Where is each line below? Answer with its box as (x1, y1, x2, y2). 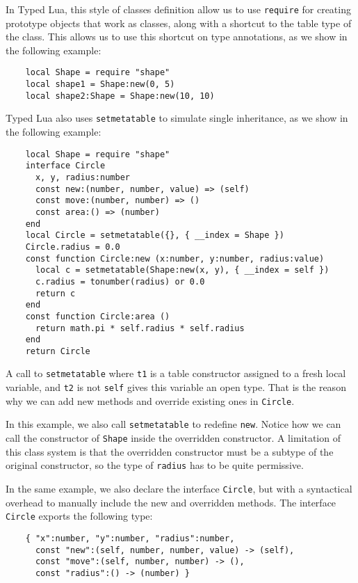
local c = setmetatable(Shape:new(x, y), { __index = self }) (35, 265, 329, 275)
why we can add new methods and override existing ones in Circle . (6, 393, 295, 408)
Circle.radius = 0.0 (25, 241, 120, 252)
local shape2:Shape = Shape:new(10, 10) (25, 90, 215, 101)
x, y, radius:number (35, 172, 130, 182)
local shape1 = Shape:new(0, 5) (25, 79, 175, 90)
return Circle (25, 346, 90, 356)
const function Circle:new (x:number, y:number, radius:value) (25, 253, 325, 264)
